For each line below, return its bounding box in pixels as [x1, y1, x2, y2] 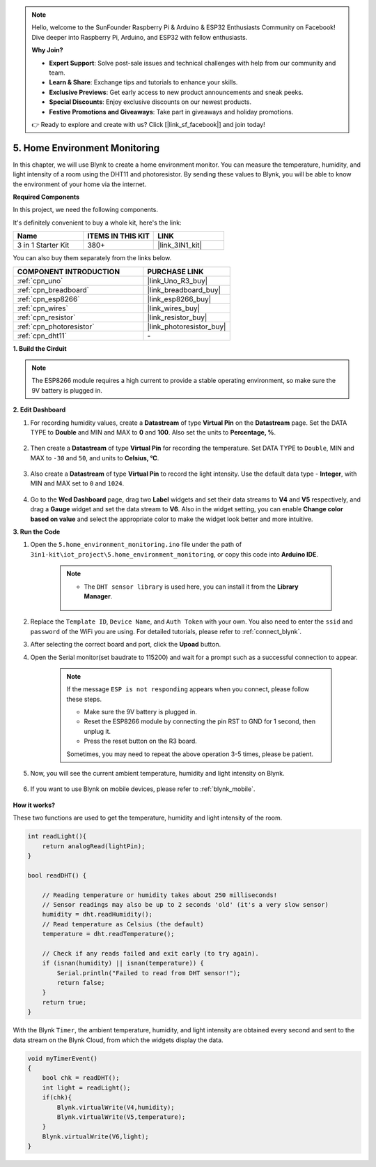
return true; [42, 998, 87, 1006]
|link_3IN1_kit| [157, 241, 202, 250]
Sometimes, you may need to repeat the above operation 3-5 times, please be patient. [66, 750, 313, 758]
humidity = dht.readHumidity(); [42, 910, 153, 919]
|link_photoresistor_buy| [147, 322, 226, 331]
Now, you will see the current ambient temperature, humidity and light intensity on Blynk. [30, 769, 285, 778]
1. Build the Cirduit [13, 344, 67, 352]
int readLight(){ [27, 832, 87, 841]
